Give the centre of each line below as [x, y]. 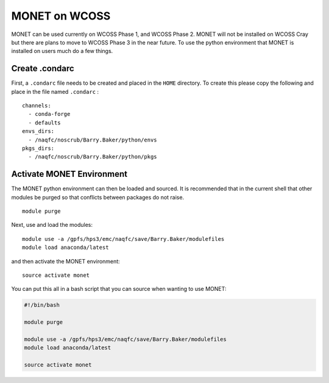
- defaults [44, 123]
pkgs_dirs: [38, 148]
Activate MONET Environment [69, 174]
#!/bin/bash [42, 305]
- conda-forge [49, 114]
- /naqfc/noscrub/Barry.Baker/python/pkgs [93, 157]
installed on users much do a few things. [62, 51]
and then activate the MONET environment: [65, 261]
